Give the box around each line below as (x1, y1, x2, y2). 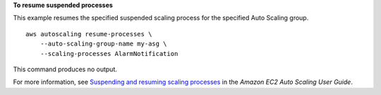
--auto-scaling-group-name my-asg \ (40, 40, 167, 48)
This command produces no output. (13, 65, 118, 73)
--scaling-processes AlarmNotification (40, 50, 179, 57)
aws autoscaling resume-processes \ (25, 30, 152, 38)
